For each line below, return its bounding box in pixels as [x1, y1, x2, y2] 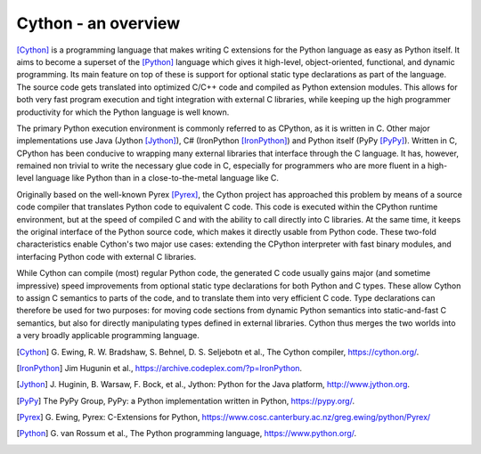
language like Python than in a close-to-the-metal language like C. [36, 173, 280, 183]
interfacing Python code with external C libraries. [16, 251, 197, 262]
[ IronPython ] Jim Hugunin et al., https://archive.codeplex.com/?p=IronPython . [16, 362, 303, 373]
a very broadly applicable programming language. [16, 330, 200, 341]
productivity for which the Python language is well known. [16, 107, 230, 118]
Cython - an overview [16, 13, 181, 33]
